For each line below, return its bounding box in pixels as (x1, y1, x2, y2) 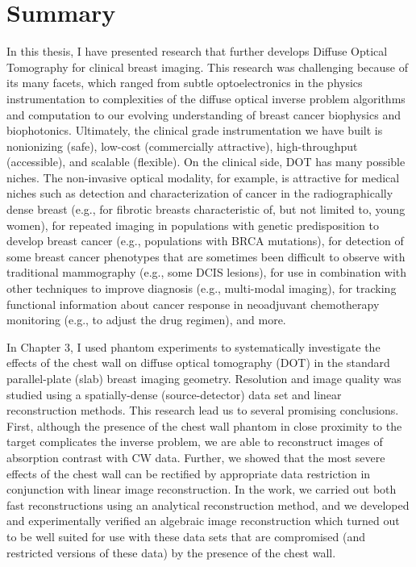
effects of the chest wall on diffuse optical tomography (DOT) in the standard (6, 354, 390, 371)
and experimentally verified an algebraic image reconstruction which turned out (6, 512, 400, 529)
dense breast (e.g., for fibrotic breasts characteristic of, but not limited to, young (6, 201, 406, 218)
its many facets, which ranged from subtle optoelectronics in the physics (6, 74, 363, 91)
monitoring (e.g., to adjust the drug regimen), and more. (6, 311, 286, 328)
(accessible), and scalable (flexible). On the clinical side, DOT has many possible (6, 153, 406, 170)
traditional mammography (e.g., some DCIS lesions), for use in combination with (6, 264, 407, 281)
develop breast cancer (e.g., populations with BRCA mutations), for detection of (6, 232, 404, 249)
